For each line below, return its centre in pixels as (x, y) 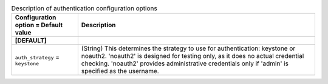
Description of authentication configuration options (84, 8)
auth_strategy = (37, 57)
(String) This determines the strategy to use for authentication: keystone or (188, 48)
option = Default (39, 25)
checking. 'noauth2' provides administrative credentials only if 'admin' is (185, 63)
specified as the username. (120, 71)
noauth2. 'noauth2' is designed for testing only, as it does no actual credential (193, 56)
